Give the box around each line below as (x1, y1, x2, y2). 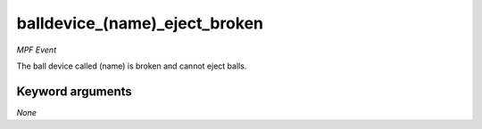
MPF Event (16, 44, 57, 55)
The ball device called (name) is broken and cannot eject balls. (16, 60, 247, 71)
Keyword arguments (16, 84, 133, 99)
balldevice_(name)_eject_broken (16, 13, 263, 33)
